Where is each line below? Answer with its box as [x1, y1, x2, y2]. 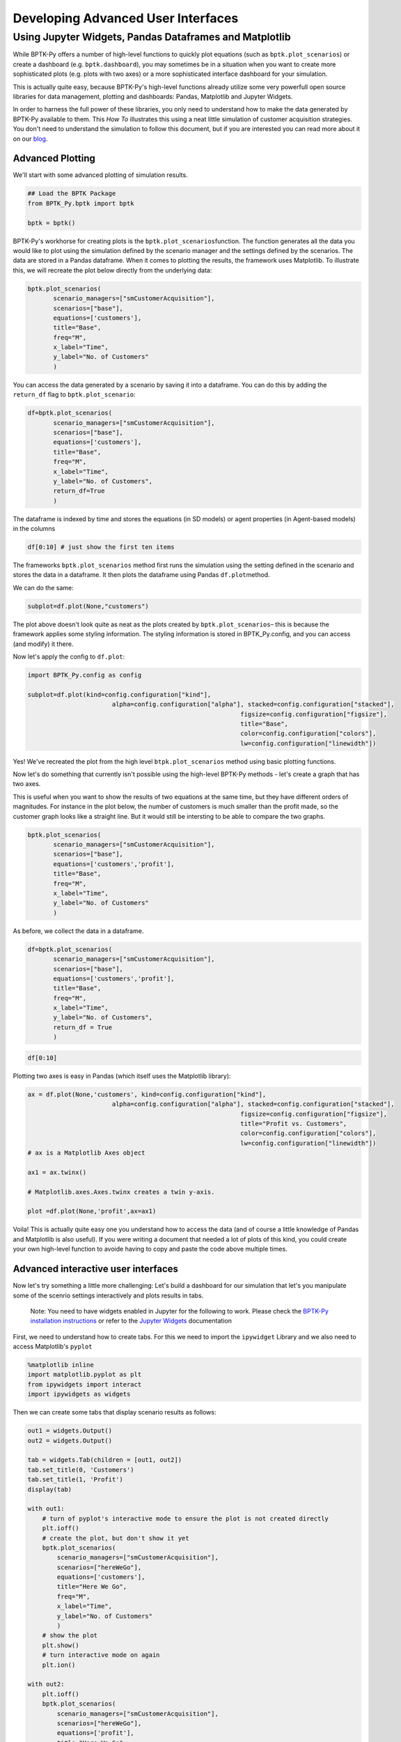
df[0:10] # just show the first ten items [27, 544, 175, 551]
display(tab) [27, 1485, 72, 1493]
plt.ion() [42, 1660, 76, 1669]
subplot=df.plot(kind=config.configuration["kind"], [27, 691, 212, 698]
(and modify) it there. [13, 640, 74, 648]
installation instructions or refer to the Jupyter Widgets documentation [30, 1317, 233, 1325]
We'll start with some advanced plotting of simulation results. [13, 171, 188, 179]
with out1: [27, 1505, 65, 1513]
